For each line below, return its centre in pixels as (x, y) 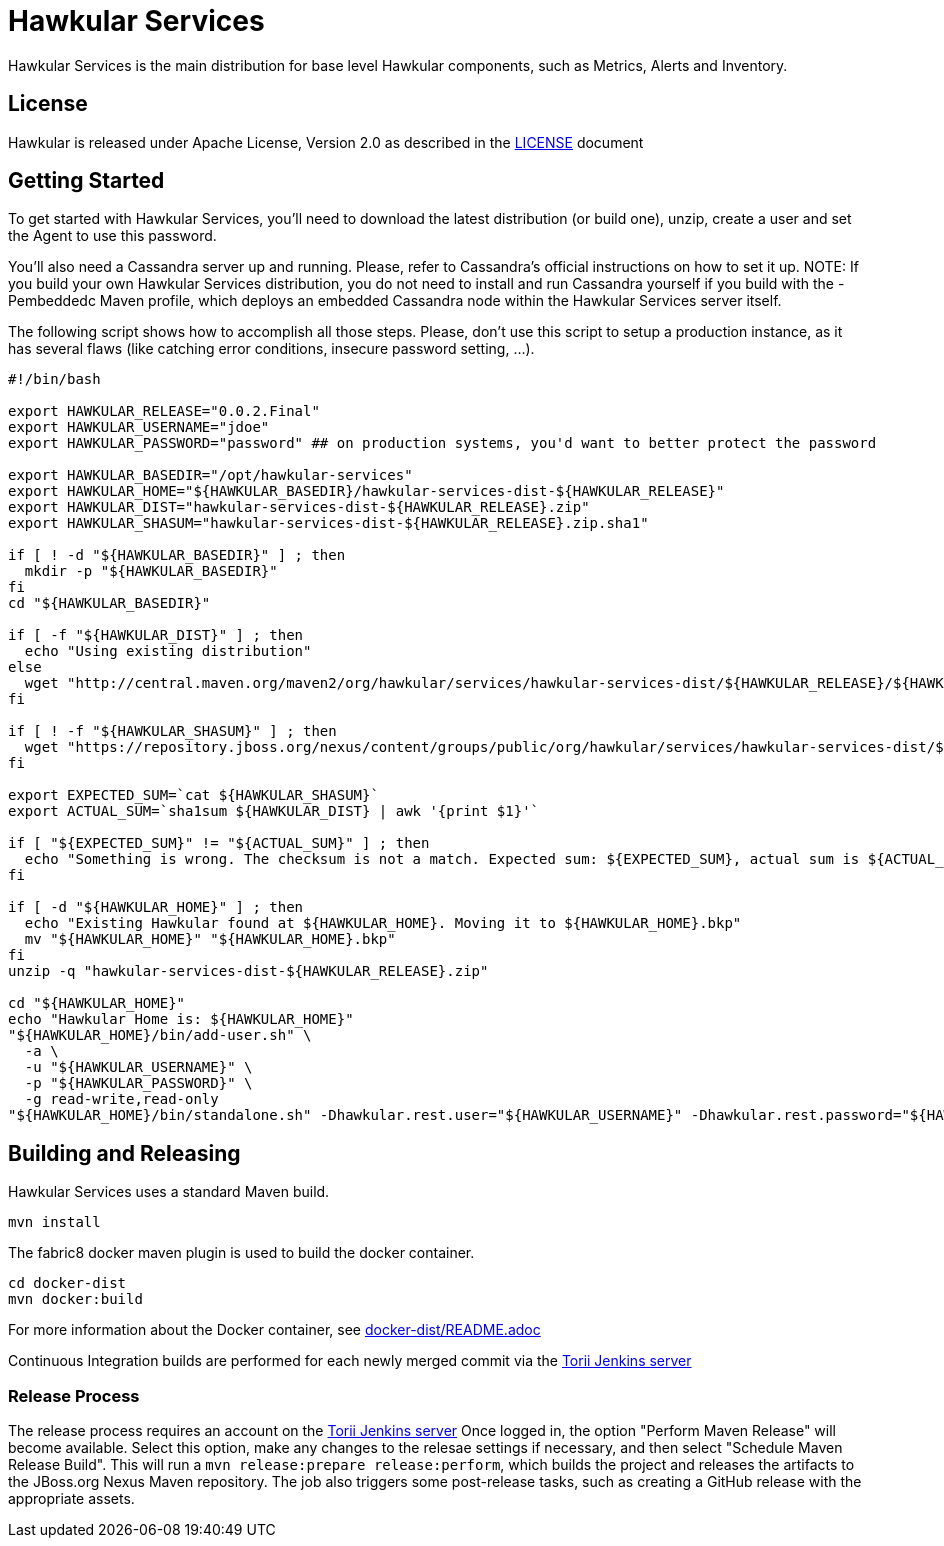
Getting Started (86, 181)
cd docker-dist (67, 1283)
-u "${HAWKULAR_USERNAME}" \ (138, 1067)
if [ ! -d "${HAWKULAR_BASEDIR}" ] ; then (177, 555)
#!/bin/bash (54, 379)
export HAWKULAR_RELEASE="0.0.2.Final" (164, 411)
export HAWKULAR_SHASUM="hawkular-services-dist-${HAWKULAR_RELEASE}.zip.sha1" (328, 523)
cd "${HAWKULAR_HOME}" (97, 1003)
